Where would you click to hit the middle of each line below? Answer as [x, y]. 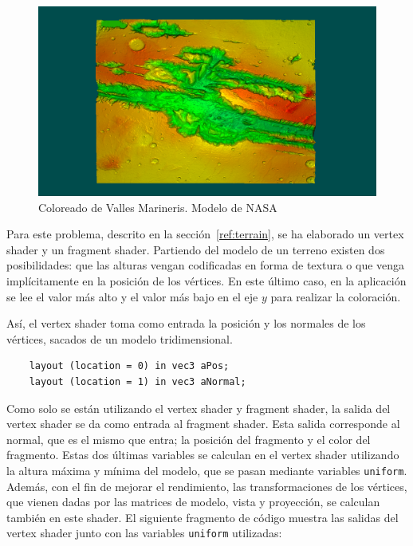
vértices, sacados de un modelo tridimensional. [120, 338]
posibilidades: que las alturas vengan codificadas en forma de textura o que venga [206, 265]
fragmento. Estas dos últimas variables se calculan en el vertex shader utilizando [203, 455]
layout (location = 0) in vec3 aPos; [129, 366]
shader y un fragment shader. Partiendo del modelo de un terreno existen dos [196, 249]
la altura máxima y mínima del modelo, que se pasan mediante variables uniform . [207, 470]
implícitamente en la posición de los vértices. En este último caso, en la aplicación [206, 281]
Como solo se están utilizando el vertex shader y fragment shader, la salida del [199, 408]
